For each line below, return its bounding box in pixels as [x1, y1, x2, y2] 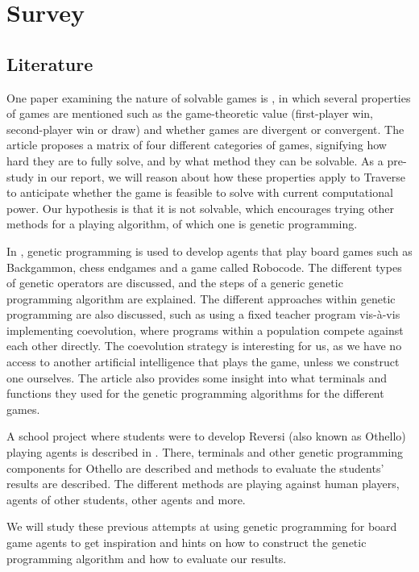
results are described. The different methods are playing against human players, [6, 475, 400, 492]
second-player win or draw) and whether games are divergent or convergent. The [6, 120, 404, 137]
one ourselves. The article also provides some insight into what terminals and [6, 369, 387, 386]
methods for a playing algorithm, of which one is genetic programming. [6, 215, 358, 232]
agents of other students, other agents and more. [6, 491, 246, 507]
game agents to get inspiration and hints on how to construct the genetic [6, 534, 367, 551]
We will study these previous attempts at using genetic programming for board [6, 518, 397, 535]
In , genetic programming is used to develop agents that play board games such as [6, 242, 413, 259]
